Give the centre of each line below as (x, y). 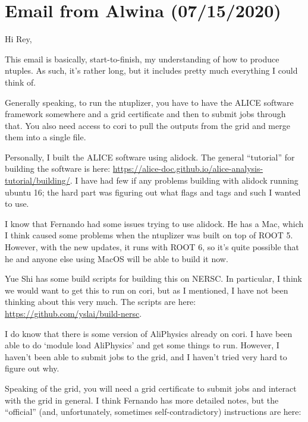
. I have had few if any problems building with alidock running (184, 180)
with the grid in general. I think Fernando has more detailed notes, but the (142, 400)
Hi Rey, (18, 39)
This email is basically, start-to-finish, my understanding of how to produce (142, 59)
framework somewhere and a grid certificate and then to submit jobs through (145, 114)
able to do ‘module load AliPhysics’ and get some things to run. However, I (142, 345)
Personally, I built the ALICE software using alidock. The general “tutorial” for (150, 157)
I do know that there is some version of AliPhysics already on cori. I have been (149, 333)
